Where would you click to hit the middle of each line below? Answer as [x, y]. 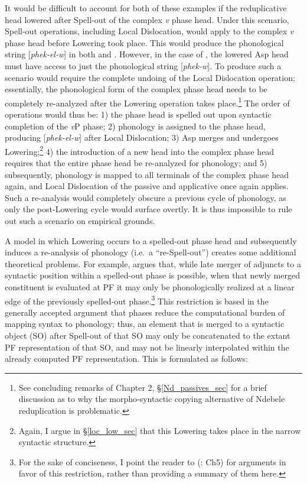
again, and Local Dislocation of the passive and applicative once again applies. [147, 186]
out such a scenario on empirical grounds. [80, 221]
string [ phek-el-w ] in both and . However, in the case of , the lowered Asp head [147, 54]
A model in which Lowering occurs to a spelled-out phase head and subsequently [151, 240]
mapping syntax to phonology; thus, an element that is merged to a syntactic [145, 324]
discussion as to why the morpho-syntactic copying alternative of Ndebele [152, 399]
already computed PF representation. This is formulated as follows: [126, 359]
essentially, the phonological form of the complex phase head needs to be [136, 89]
